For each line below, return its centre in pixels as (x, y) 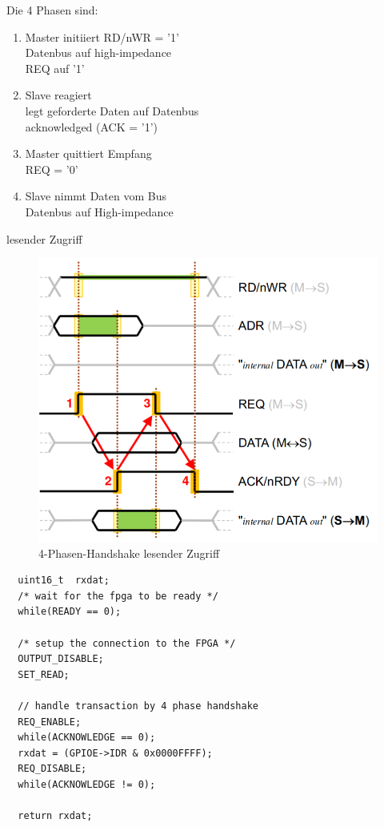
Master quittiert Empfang (88, 153)
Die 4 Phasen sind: (52, 10)
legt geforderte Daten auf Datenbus (112, 110)
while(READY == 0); (70, 612)
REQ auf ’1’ (55, 68)
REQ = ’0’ (52, 169)
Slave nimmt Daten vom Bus (96, 196)
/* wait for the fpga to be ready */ (118, 596)
